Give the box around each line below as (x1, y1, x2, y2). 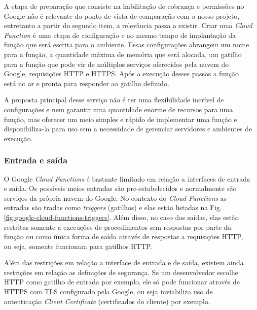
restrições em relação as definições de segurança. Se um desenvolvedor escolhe (4, 267, 238, 277)
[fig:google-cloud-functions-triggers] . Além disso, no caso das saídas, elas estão (4, 212, 239, 222)
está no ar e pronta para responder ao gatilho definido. (4, 78, 169, 88)
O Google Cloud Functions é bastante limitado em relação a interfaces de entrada (4, 173, 250, 184)
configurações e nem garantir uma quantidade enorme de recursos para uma (4, 104, 233, 114)
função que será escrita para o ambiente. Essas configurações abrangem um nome (4, 39, 249, 50)
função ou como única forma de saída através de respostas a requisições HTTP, (4, 231, 243, 242)
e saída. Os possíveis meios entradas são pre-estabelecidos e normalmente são (4, 183, 237, 193)
